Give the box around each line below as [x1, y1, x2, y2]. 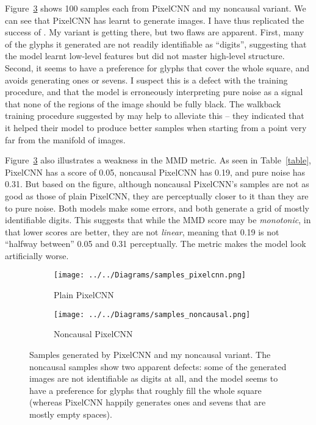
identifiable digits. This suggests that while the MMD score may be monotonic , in [5, 213, 311, 226]
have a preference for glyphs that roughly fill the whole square [29, 384, 262, 396]
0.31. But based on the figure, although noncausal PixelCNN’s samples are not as [5, 177, 309, 190]
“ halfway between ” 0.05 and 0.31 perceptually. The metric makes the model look [5, 237, 306, 250]
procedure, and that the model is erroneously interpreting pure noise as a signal [5, 85, 303, 98]
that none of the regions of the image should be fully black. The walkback [5, 97, 281, 110]
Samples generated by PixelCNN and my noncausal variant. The [29, 348, 271, 360]
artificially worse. [5, 249, 69, 262]
